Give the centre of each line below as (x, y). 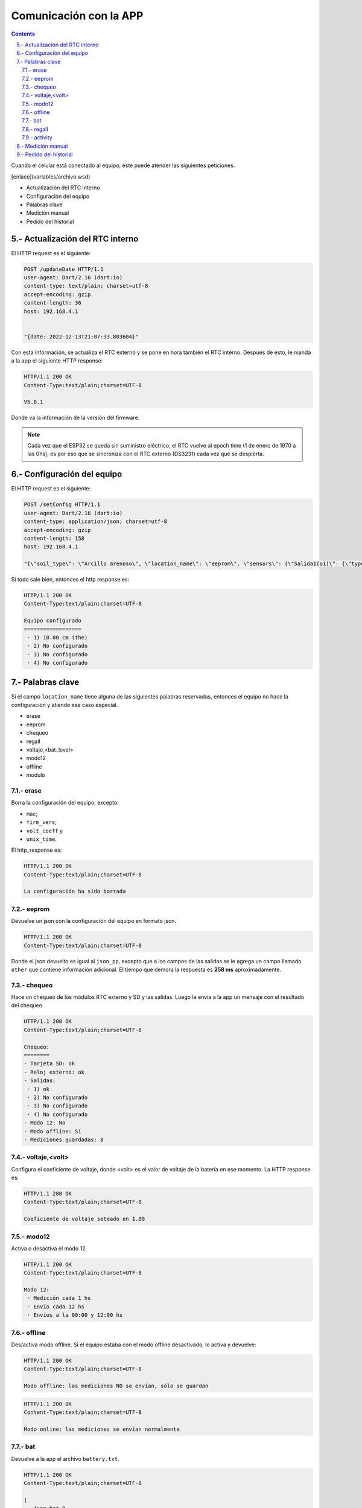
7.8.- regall (35, 129)
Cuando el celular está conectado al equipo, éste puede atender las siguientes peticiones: (123, 165)
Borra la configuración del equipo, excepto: (65, 803)
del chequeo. (27, 1006)
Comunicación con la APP (77, 16)
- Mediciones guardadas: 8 (64, 1139)
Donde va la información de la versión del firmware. (75, 418)
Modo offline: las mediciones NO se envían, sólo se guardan (116, 1386)
